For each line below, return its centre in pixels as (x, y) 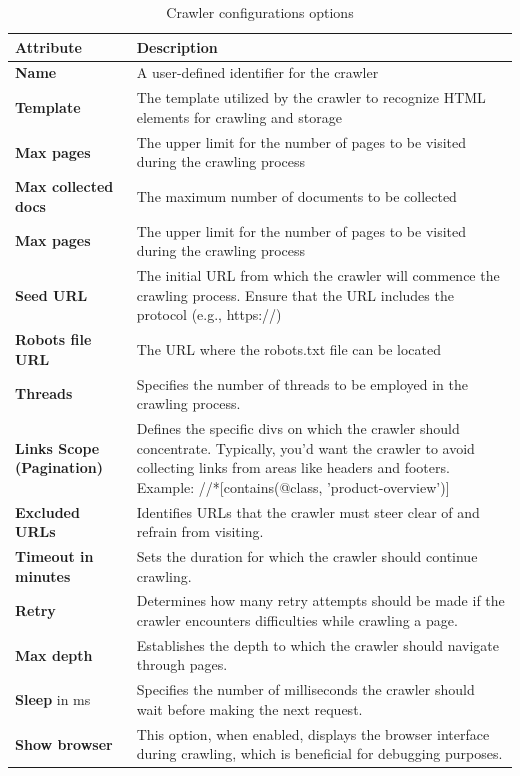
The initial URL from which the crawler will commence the (318, 275)
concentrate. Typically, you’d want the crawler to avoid (305, 447)
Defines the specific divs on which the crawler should (298, 427)
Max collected (64, 186)
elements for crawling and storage (239, 116)
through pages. (182, 664)
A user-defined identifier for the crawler (257, 72)
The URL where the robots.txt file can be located (289, 348)
